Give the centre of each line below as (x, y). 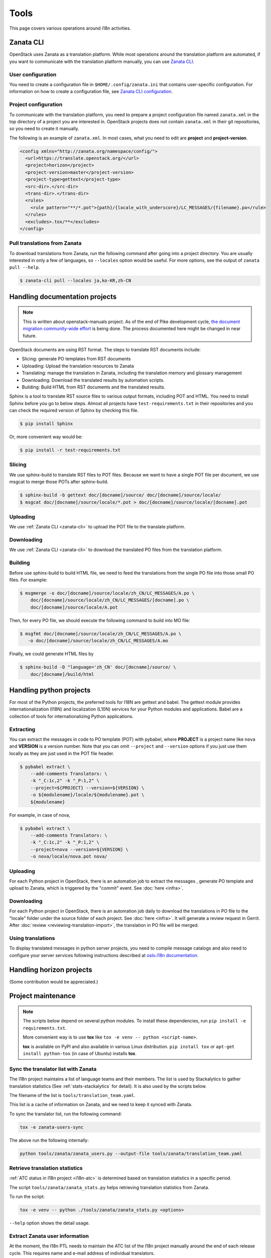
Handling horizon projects (51, 969)
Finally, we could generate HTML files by (51, 654)
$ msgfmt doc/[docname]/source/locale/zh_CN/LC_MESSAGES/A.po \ (101, 634)
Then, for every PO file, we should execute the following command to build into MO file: (100, 620)
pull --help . (25, 267)
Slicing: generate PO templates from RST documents (76, 359)
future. (30, 336)
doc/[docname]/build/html (62, 674)
